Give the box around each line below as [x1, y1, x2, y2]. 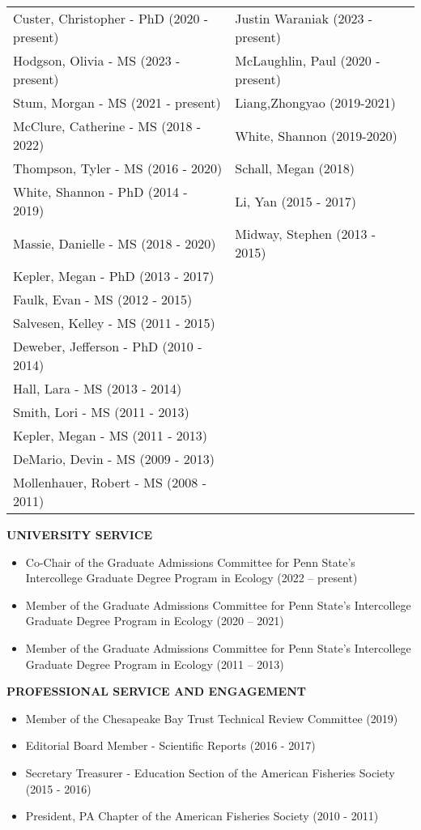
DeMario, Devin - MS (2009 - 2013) [13, 449, 215, 468]
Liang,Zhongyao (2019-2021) [235, 93, 396, 112]
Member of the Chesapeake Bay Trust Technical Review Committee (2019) [25, 709, 398, 726]
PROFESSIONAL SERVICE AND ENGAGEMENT [6, 683, 306, 700]
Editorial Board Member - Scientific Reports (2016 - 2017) [25, 737, 316, 754]
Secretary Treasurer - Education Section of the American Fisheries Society [25, 764, 395, 781]
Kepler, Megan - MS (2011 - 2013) [13, 426, 208, 445]
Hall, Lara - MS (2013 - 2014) [13, 379, 182, 398]
